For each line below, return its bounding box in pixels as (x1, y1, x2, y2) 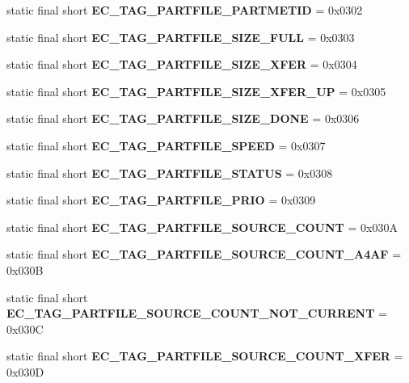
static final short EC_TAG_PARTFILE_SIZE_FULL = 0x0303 (6, 28, 355, 45)
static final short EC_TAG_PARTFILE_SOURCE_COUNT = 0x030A (6, 218, 398, 235)
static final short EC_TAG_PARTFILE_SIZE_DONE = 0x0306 (6, 110, 360, 127)
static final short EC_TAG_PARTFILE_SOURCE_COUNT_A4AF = (6, 246, 402, 263)
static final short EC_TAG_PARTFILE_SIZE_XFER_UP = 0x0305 (6, 82, 386, 99)
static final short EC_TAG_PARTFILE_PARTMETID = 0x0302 (6, 2, 363, 18)
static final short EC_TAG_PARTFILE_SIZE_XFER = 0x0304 (6, 56, 357, 73)
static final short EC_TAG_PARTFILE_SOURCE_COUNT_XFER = (6, 347, 403, 364)
